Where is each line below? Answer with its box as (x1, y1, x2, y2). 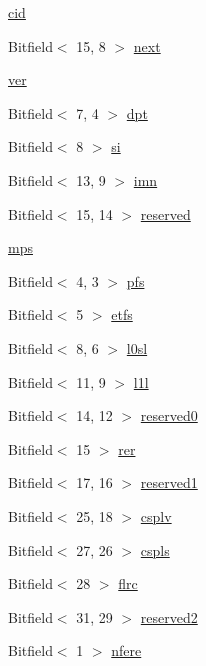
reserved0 (140, 405, 198, 426)
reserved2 (140, 606, 198, 627)
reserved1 (140, 472, 198, 493)
